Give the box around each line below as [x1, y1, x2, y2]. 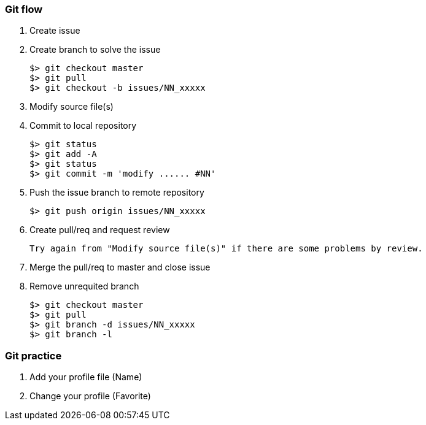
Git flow [5, 3, 43, 15]
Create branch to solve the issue [29, 44, 161, 55]
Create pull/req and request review [29, 224, 170, 235]
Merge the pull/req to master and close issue [29, 262, 211, 273]
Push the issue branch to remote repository [29, 187, 204, 198]
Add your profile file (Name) [29, 372, 142, 383]
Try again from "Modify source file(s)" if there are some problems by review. [29, 243, 423, 254]
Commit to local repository [29, 120, 137, 131]
